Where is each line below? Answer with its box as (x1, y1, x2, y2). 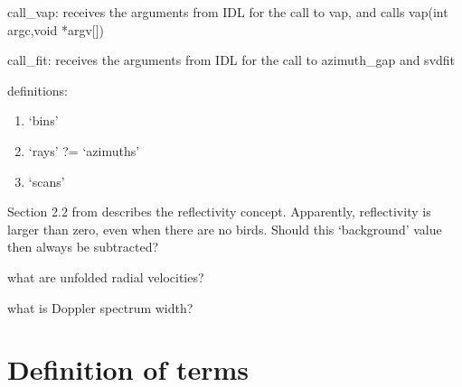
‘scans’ (28, 171, 65, 190)
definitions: (7, 80, 68, 99)
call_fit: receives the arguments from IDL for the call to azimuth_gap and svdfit (7, 51, 456, 69)
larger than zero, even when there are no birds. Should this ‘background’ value (7, 219, 442, 238)
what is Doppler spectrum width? (7, 298, 193, 317)
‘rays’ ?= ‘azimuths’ (28, 141, 140, 160)
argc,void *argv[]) (7, 20, 105, 39)
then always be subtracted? (7, 237, 159, 256)
